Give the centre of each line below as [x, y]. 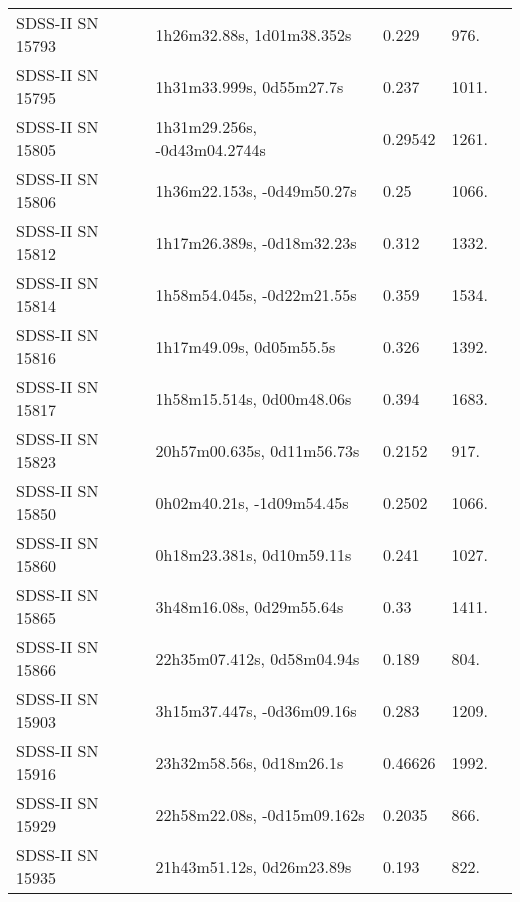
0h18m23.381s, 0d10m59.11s [253, 554]
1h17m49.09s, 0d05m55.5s [245, 346]
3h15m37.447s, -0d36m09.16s [256, 710]
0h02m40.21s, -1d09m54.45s [252, 502]
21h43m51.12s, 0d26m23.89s [253, 866]
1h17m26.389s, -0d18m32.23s [256, 242]
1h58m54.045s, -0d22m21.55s [256, 294]
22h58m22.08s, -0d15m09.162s [260, 814]
